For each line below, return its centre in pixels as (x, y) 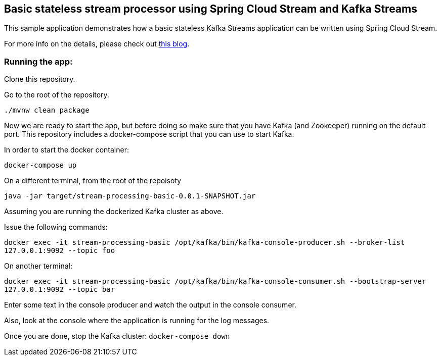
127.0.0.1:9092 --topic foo (60, 251)
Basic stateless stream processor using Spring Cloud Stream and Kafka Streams (211, 9)
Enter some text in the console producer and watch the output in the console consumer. (150, 305)
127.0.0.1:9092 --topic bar (60, 290)
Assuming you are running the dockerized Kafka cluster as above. (114, 212)
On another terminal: (38, 266)
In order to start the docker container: (67, 150)
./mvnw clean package (47, 110)
